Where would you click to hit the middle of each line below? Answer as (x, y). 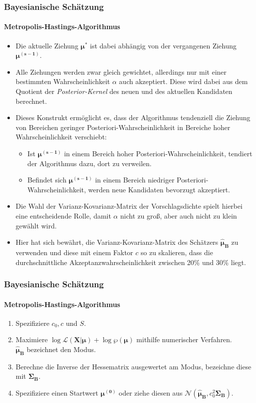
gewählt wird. (36, 225)
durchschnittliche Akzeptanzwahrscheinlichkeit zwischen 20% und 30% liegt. (131, 262)
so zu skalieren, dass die (177, 252)
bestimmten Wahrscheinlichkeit (63, 81)
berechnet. (31, 101)
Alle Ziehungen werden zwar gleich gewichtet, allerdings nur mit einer (121, 71)
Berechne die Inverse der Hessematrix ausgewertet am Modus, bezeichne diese (133, 366)
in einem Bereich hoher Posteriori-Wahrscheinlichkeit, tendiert (158, 153)
